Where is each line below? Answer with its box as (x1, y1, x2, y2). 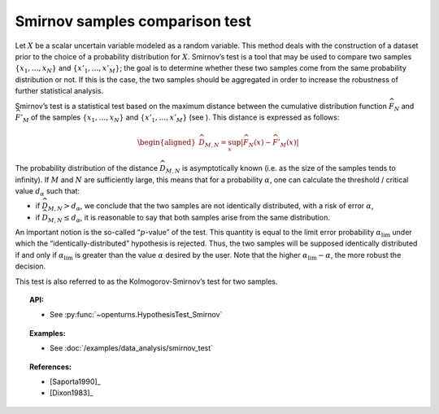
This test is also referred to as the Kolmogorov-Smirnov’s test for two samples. (15, 277, 278, 286)
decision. (15, 261, 46, 272)
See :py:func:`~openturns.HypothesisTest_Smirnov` (50, 310, 223, 320)
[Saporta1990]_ (50, 377, 101, 386)
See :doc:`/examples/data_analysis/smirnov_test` (50, 343, 214, 353)
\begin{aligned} (137, 138, 197, 147)
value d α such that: (15, 185, 80, 198)
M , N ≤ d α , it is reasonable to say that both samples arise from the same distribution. (47, 212, 331, 224)
